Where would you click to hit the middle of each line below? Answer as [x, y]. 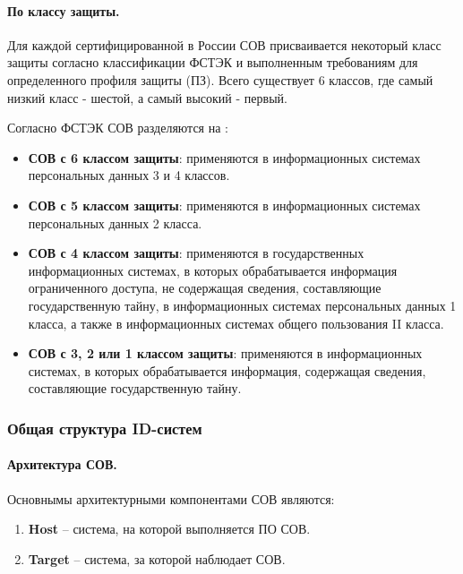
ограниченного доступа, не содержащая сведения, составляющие [205, 288]
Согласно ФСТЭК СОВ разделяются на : [118, 128]
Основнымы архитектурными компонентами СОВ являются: [171, 498]
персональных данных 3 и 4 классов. [129, 175]
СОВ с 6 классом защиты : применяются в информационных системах [224, 157]
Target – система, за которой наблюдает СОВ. [157, 558]
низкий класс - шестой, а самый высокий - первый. [147, 97]
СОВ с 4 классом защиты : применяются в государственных [196, 253]
